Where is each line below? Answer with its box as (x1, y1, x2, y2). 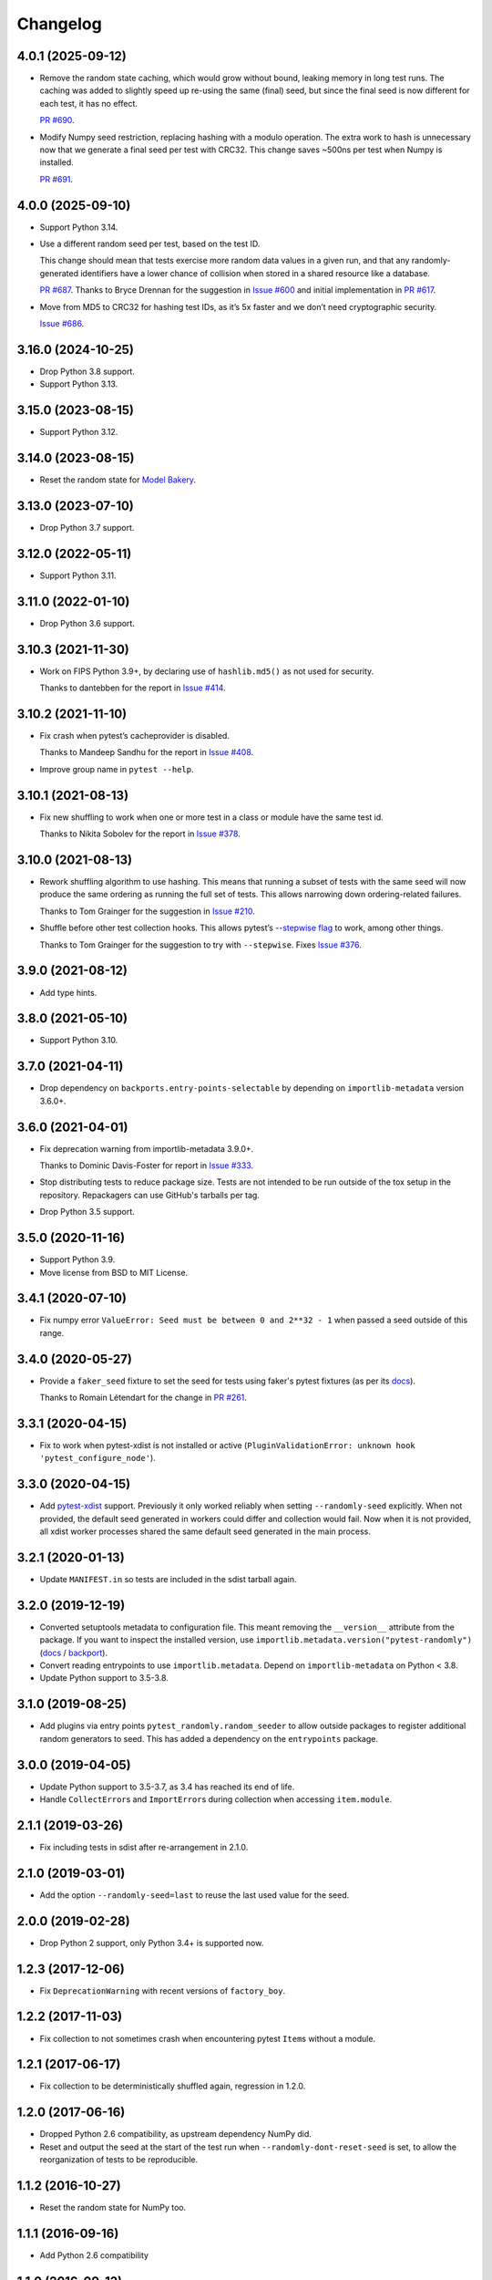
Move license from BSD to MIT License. (39, 1267, 189, 1278)
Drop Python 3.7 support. (39, 523, 135, 534)
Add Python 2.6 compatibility (39, 2249, 149, 2261)
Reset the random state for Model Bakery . (39, 474, 196, 485)
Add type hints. (39, 987, 97, 998)
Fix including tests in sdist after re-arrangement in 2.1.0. (39, 1841, 249, 1852)
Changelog (16, 14, 102, 34)
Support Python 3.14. (39, 222, 118, 233)
